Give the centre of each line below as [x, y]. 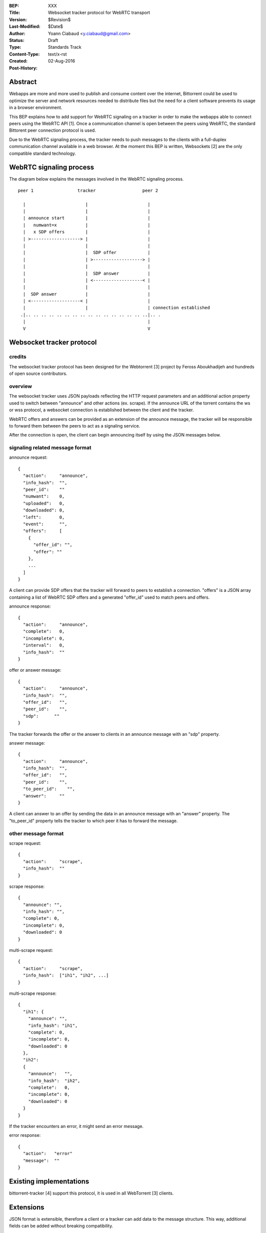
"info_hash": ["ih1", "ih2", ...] [66, 976]
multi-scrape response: [33, 993]
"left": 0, [44, 517]
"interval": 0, [44, 645]
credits [18, 357]
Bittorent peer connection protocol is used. [52, 130]
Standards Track [65, 47]
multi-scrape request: [31, 950]
